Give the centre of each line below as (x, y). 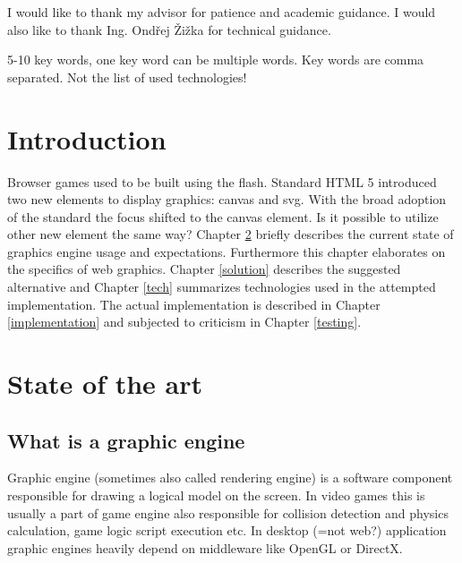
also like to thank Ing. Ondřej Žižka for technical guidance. (169, 29)
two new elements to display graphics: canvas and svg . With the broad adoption (227, 199)
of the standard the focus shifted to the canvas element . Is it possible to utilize (223, 216)
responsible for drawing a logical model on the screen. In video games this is (216, 495)
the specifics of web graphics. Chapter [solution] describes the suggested (204, 269)
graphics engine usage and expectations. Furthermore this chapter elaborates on (227, 251)
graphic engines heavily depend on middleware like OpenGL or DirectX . (205, 547)
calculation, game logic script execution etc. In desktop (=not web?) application (227, 530)
